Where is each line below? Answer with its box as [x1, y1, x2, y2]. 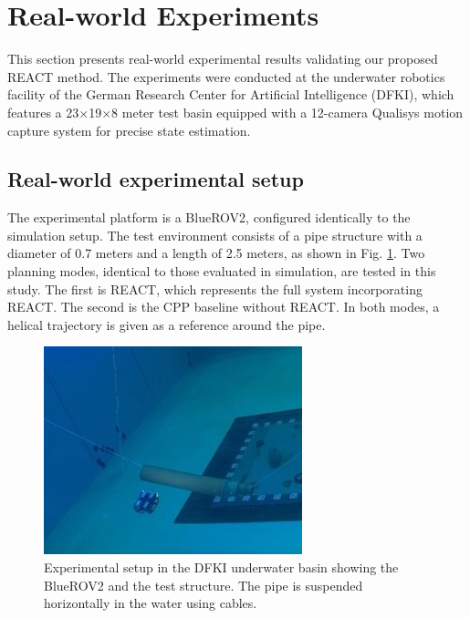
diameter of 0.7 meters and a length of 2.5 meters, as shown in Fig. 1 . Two [7, 243, 425, 263]
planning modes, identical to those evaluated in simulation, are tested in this [7, 262, 436, 281]
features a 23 [7, 102, 79, 121]
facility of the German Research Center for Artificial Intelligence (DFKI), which [7, 85, 454, 104]
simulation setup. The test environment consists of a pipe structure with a [7, 225, 423, 244]
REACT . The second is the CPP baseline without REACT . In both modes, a [7, 297, 440, 316]
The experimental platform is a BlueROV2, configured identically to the [7, 208, 411, 227]
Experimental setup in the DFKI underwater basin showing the [44, 558, 399, 577]
